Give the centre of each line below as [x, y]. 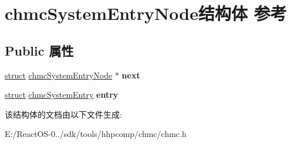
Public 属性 [39, 50]
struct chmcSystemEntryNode [59, 75]
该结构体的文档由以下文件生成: [63, 114]
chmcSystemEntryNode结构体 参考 [146, 13]
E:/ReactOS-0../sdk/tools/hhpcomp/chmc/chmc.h [96, 134]
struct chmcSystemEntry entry [62, 95]
